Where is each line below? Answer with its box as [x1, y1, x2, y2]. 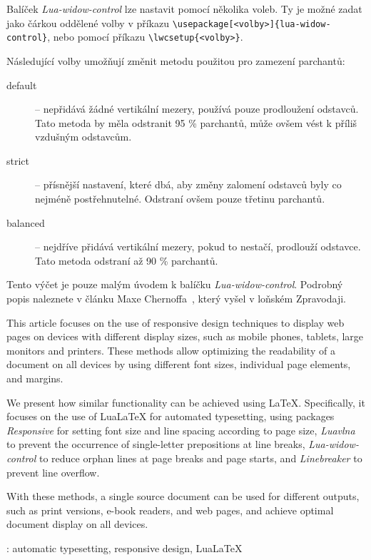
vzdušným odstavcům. [35, 129, 132, 144]
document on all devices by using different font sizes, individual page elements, [6, 357, 351, 372]
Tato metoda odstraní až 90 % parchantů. [35, 253, 218, 268]
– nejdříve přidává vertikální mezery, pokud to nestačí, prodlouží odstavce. [35, 239, 361, 254]
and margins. [6, 371, 63, 385]
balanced [6, 215, 45, 230]
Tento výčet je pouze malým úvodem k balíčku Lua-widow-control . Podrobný [6, 277, 343, 292]
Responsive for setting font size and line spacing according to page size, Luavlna [6, 422, 355, 437]
